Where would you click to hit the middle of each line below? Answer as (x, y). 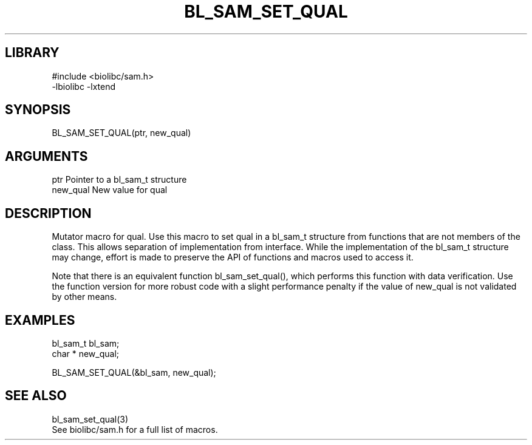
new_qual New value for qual (110, 190)
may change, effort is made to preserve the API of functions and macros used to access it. (233, 257)
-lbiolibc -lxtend (84, 86)
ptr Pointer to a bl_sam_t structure (119, 180)
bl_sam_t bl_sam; (86, 343)
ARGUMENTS (46, 156)
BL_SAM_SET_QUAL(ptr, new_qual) (121, 133)
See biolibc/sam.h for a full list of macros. (135, 429)
